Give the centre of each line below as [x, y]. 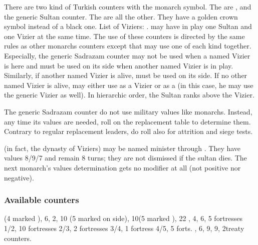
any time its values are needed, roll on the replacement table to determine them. [127, 121]
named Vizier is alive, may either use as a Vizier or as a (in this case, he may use [129, 85]
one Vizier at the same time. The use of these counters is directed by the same [124, 36]
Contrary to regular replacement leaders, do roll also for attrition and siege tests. [128, 131]
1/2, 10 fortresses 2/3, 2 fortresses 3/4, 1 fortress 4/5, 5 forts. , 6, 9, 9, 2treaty [124, 228]
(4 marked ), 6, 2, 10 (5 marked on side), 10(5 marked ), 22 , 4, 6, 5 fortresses [123, 218]
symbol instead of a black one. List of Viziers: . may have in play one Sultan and [128, 26]
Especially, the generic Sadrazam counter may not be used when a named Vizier [127, 55]
